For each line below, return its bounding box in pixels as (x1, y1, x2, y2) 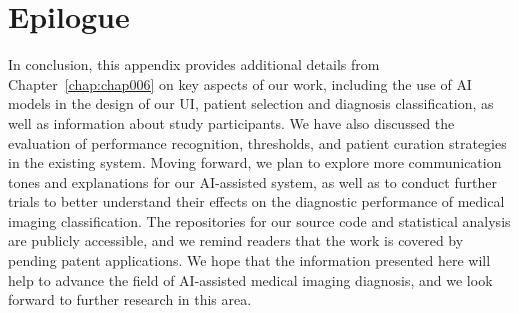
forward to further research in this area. (8, 289, 252, 310)
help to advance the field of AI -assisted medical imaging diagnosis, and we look (8, 269, 493, 290)
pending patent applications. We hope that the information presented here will (8, 250, 491, 271)
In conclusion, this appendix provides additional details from (8, 54, 380, 75)
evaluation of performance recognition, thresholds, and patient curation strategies (8, 132, 507, 153)
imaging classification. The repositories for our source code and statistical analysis (8, 210, 511, 231)
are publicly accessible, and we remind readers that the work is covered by (8, 230, 464, 251)
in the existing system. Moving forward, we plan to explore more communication (8, 152, 502, 173)
